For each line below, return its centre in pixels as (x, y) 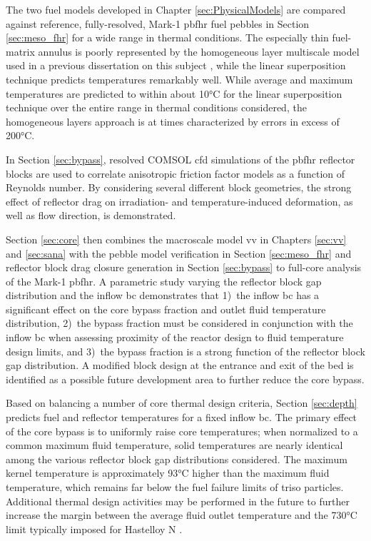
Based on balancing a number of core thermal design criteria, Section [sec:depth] (182, 403)
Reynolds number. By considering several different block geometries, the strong (179, 187)
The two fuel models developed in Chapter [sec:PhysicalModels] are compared (176, 9)
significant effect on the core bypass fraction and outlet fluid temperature (166, 309)
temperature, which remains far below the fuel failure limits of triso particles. (175, 487)
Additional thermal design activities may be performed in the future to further (178, 501)
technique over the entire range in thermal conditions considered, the (156, 107)
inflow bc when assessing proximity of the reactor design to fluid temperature (175, 337)
